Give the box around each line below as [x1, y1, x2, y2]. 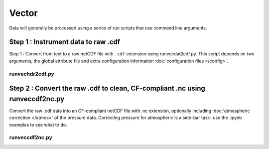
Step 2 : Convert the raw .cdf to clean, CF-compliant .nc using [9, 84, 205, 93]
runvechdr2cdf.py [9, 70, 54, 77]
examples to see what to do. [9, 122, 67, 128]
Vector [9, 7, 38, 18]
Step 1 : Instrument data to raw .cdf [9, 38, 121, 46]
